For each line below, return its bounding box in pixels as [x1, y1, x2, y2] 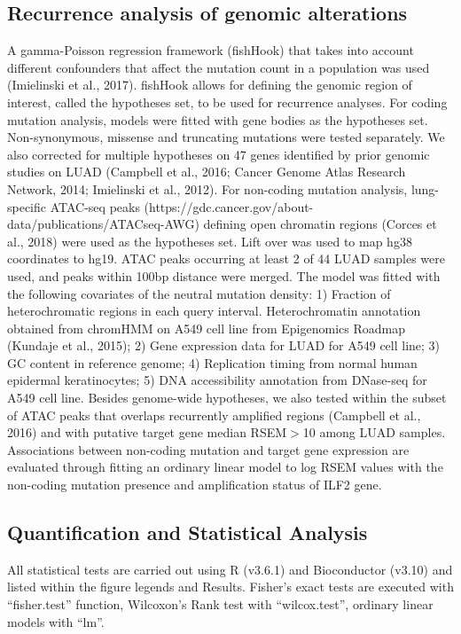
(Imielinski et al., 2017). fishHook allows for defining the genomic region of [7, 75, 412, 94]
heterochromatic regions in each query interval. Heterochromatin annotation [7, 301, 421, 320]
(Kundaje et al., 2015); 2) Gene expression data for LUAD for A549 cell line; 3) [7, 336, 441, 355]
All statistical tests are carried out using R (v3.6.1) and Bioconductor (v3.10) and [7, 560, 453, 578]
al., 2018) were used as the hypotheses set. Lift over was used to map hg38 [7, 231, 412, 250]
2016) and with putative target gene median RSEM [7, 423, 287, 442]
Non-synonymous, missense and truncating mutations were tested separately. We [7, 128, 445, 146]
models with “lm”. [7, 612, 105, 630]
